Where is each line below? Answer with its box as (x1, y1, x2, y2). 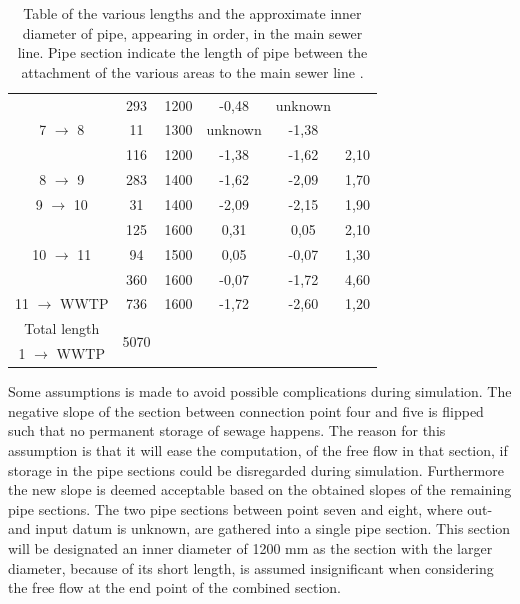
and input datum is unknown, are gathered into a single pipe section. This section (8, 518, 511, 539)
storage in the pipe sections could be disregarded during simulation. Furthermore (8, 459, 504, 480)
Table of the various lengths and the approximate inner (23, 3, 362, 23)
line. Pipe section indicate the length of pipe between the (17, 42, 368, 63)
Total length (24, 318, 100, 339)
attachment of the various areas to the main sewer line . (21, 61, 364, 82)
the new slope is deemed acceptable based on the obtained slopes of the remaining (8, 479, 512, 500)
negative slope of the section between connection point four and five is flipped (8, 400, 484, 421)
